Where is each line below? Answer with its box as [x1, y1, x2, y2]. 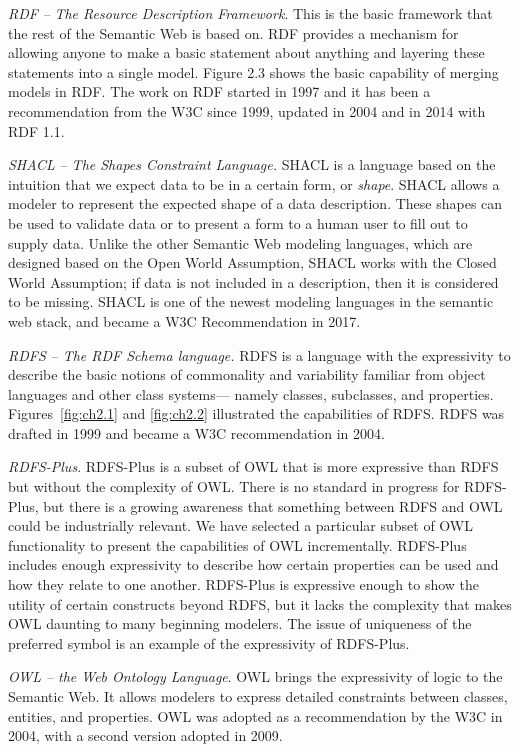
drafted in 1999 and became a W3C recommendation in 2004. [8, 422, 385, 443]
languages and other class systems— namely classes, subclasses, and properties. [8, 383, 494, 404]
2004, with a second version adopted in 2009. [8, 725, 283, 746]
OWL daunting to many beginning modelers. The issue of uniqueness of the [8, 613, 472, 634]
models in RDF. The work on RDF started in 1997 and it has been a [8, 81, 431, 102]
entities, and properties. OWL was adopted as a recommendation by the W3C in [8, 705, 503, 726]
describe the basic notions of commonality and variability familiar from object [8, 364, 486, 385]
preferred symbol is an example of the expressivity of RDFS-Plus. [8, 632, 410, 653]
